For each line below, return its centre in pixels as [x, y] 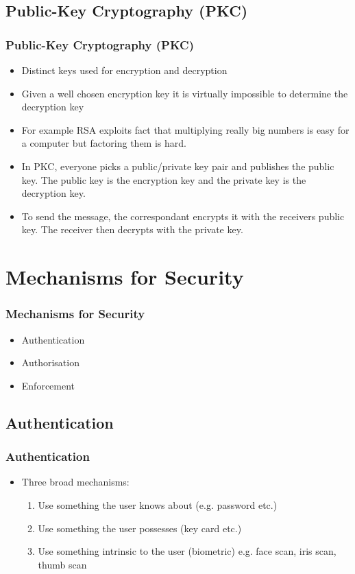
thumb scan [62, 564]
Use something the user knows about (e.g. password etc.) [158, 504]
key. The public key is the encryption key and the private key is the [164, 179]
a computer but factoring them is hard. [104, 143]
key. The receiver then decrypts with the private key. [132, 229]
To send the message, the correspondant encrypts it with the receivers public [183, 216]
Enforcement [48, 385]
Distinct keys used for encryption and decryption [124, 70]
